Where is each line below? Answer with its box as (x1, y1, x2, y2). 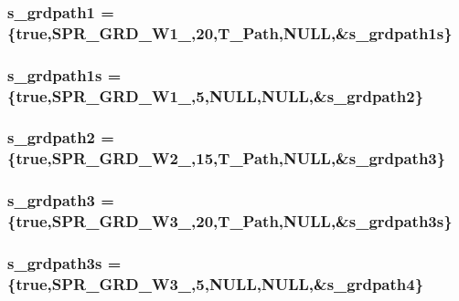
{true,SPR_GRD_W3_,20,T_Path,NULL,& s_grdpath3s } (7, 210, 453, 233)
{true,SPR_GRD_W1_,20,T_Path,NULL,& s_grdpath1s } (7, 21, 453, 44)
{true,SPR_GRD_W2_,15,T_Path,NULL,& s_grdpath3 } (7, 147, 446, 170)
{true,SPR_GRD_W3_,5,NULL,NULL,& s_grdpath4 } (7, 272, 424, 295)
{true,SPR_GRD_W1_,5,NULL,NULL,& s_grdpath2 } (7, 84, 424, 107)
